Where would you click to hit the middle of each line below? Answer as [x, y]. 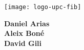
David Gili [23, 43]
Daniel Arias [27, 23]
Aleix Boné [24, 33]
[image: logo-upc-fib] [43, 7]
